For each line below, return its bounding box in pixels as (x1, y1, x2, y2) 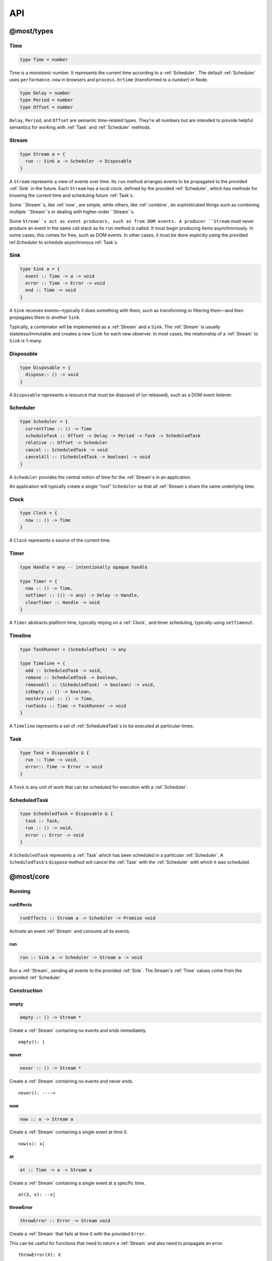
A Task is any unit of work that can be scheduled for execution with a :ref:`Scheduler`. (9, 784, 188, 790)
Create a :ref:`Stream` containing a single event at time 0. (9, 1129, 128, 1135)
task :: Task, (25, 818, 60, 824)
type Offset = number (20, 104, 74, 110)
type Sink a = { (20, 266, 60, 272)
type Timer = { (20, 578, 57, 584)
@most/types (9, 27, 54, 35)
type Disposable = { (20, 365, 71, 370)
